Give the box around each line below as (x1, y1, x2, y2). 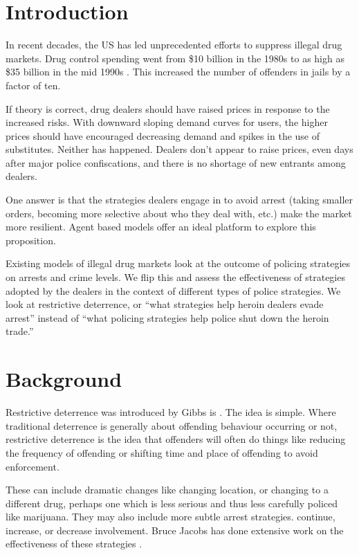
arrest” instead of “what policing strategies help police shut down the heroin (6, 310, 329, 325)
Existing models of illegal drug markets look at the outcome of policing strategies (6, 256, 351, 271)
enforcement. (6, 459, 59, 473)
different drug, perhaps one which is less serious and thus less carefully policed (6, 495, 338, 510)
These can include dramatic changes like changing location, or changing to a (6, 482, 329, 497)
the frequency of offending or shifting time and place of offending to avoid (6, 445, 318, 460)
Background (6, 365, 122, 393)
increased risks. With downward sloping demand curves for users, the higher (6, 115, 328, 129)
